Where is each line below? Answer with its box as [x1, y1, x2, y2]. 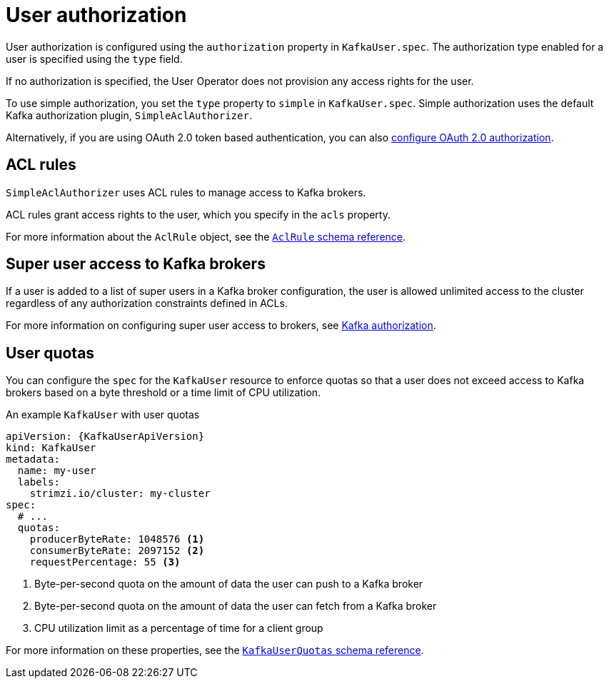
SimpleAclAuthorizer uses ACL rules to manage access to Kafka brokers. [6, 186, 366, 198]
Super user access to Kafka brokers [6, 255, 266, 273]
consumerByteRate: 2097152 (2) [29, 545, 205, 557]
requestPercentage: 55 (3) [29, 556, 181, 568]
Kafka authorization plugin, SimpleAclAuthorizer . [6, 109, 252, 121]
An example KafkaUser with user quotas [6, 408, 200, 421]
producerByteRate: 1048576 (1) [29, 533, 205, 545]
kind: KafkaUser [6, 442, 96, 454]
